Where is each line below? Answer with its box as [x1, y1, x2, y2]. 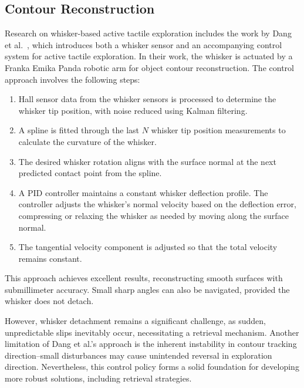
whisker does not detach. [5, 295, 94, 307]
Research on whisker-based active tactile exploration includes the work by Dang [5, 27, 292, 39]
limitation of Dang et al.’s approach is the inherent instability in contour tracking [5, 338, 297, 350]
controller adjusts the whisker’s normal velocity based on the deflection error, [18, 198, 296, 210]
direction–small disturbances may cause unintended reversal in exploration [5, 349, 272, 361]
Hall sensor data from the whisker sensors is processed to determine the [18, 93, 276, 105]
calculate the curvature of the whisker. [18, 135, 157, 147]
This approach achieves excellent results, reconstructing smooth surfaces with [5, 272, 283, 284]
